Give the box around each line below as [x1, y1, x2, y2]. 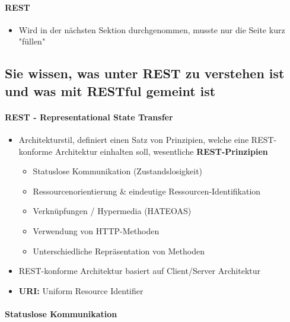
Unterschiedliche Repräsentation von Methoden [33, 244, 205, 257]
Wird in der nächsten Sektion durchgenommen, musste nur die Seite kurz [18, 23, 285, 36]
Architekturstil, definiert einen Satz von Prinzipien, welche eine [18, 133, 249, 145]
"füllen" [18, 35, 46, 47]
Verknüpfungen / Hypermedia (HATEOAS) [33, 205, 192, 217]
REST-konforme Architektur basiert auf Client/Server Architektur [18, 264, 260, 277]
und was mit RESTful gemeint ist [5, 81, 216, 100]
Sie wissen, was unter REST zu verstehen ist [5, 64, 285, 82]
